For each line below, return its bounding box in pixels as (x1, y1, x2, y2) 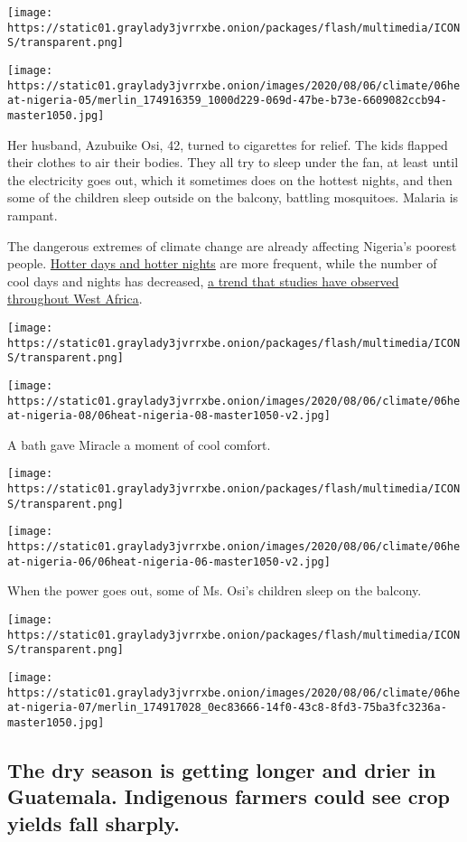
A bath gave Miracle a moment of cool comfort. (7, 435, 271, 454)
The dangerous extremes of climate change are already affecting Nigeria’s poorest (7, 236, 457, 255)
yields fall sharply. (7, 809, 180, 837)
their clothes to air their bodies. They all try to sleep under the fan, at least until (7, 153, 459, 172)
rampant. (7, 205, 58, 224)
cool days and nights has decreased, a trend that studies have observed (7, 271, 399, 290)
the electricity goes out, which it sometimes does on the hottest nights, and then (7, 170, 453, 189)
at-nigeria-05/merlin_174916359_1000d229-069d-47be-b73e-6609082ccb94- (7, 94, 447, 108)
